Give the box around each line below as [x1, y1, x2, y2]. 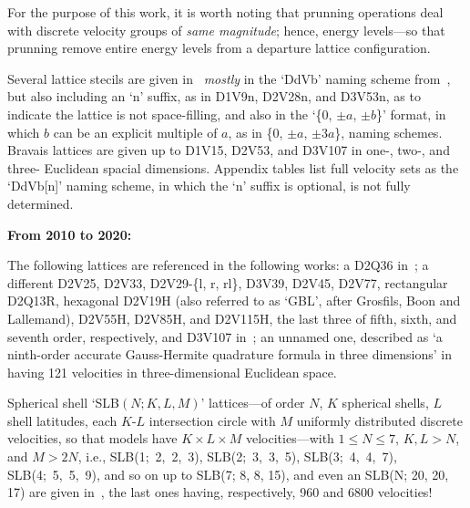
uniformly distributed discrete [296, 410, 463, 430]
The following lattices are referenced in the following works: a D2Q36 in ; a [7, 255, 429, 275]
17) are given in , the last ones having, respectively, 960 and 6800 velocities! [7, 482, 433, 502]
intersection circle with [148, 410, 276, 430]
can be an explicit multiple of [53, 122, 218, 141]
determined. [7, 193, 74, 213]
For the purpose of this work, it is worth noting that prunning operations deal [7, 3, 444, 21]
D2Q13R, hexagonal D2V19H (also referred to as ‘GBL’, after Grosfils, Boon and [7, 291, 461, 310]
